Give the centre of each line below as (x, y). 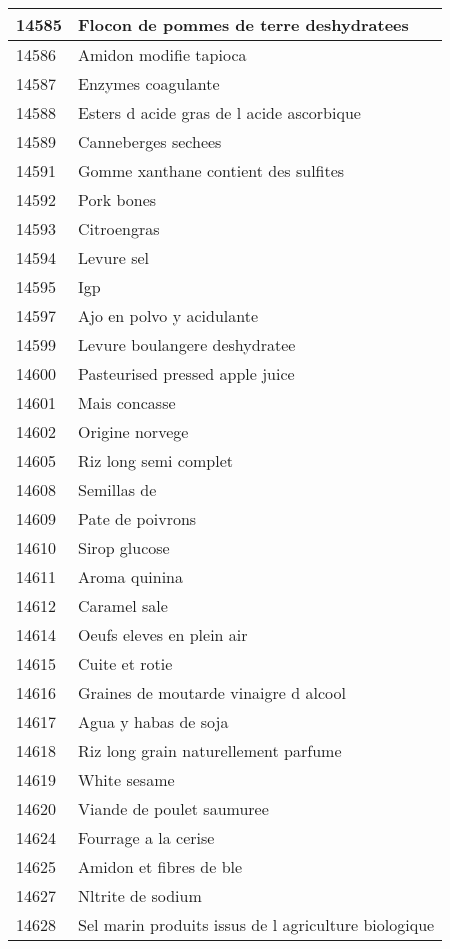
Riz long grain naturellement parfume (210, 750)
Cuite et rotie (125, 663)
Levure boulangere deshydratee (187, 344)
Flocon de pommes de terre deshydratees (243, 24)
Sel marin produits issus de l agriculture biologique (256, 924)
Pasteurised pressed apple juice (186, 373)
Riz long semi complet (155, 460)
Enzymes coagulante (149, 83)
